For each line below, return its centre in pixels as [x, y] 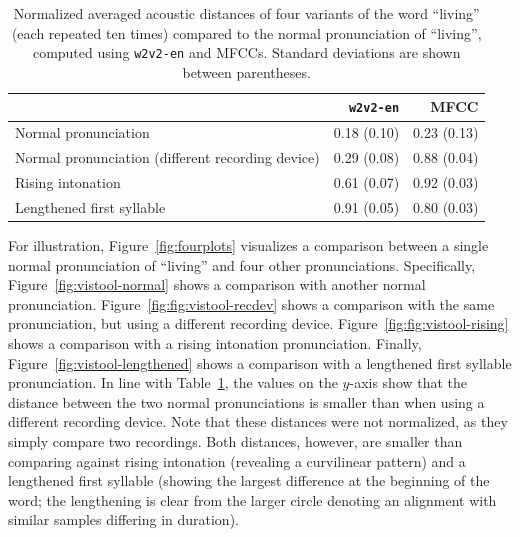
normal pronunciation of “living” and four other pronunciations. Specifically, [242, 264]
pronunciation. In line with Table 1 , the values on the [173, 382]
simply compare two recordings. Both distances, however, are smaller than [235, 440]
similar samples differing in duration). [123, 519]
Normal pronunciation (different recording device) [167, 157]
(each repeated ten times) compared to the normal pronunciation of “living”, [246, 32]
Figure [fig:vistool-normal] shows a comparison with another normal [217, 284]
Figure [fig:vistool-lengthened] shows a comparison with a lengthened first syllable [260, 362]
